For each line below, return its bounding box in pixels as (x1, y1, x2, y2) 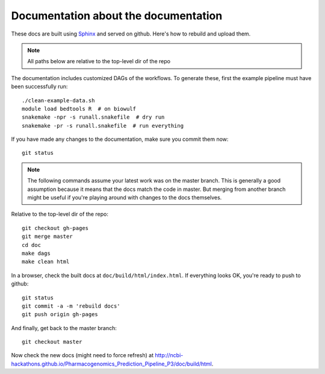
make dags (22, 250, 51, 257)
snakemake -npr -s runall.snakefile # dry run (22, 114, 165, 120)
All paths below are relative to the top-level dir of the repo (27, 58, 171, 65)
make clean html (22, 258, 70, 265)
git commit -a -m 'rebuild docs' (22, 302, 120, 310)
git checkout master (22, 338, 82, 346)
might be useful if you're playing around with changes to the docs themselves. (27, 194, 222, 201)
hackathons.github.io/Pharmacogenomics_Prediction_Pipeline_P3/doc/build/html (11, 360, 212, 367)
